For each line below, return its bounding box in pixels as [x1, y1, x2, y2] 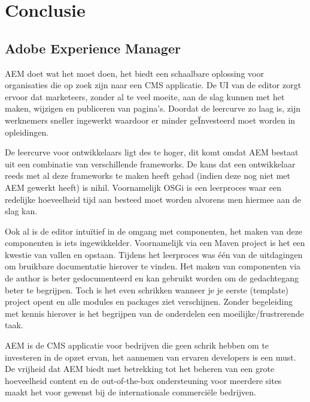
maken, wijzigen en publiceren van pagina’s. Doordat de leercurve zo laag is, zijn [5, 102, 301, 115]
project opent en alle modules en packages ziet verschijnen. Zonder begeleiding [5, 295, 293, 308]
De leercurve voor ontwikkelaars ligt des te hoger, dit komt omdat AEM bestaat [5, 146, 299, 158]
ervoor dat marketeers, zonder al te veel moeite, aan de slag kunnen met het [5, 90, 285, 103]
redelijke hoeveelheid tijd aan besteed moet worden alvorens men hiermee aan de [5, 193, 301, 205]
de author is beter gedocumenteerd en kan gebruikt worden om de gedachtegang [5, 272, 299, 284]
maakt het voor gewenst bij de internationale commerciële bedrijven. [5, 386, 256, 398]
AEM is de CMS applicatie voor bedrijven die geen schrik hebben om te [5, 339, 269, 352]
